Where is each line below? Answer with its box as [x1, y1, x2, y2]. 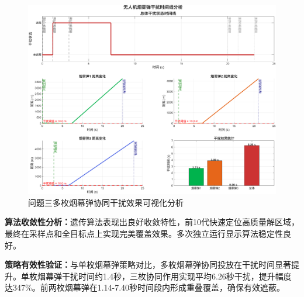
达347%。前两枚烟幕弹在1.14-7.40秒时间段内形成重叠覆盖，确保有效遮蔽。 [5, 281, 285, 293]
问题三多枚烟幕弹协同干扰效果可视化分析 [28, 196, 184, 208]
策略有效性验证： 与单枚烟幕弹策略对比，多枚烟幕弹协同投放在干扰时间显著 [5, 258, 291, 271]
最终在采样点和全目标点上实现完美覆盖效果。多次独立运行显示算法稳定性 [5, 227, 283, 239]
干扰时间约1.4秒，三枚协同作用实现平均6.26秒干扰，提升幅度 [61, 270, 292, 282]
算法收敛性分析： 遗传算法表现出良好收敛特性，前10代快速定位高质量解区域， [5, 216, 299, 228]
